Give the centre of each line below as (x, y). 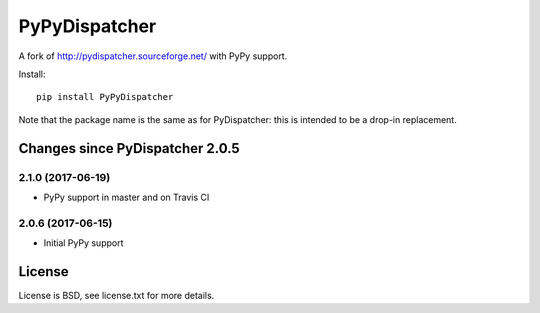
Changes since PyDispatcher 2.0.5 (129, 148)
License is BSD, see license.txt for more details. (116, 295)
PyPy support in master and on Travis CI (126, 197)
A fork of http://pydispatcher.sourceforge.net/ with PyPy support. (153, 56)
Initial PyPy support (83, 243)
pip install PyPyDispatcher (105, 97)
